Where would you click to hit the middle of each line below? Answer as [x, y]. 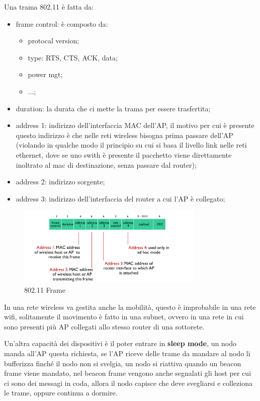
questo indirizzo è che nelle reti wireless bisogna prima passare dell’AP [124, 135]
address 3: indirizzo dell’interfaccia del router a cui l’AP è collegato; [120, 198]
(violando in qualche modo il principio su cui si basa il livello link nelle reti [131, 145]
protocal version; [54, 41]
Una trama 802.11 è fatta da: [49, 7]
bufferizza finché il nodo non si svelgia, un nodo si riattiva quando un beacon [123, 363]
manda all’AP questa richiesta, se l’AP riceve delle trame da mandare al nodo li [127, 353]
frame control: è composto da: [62, 23]
